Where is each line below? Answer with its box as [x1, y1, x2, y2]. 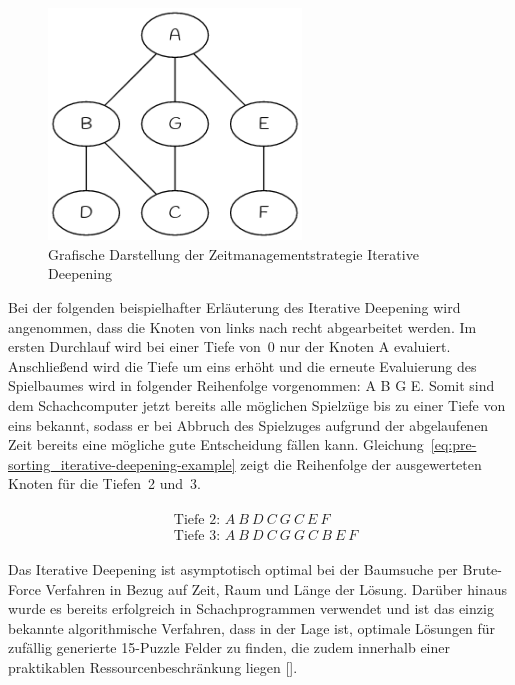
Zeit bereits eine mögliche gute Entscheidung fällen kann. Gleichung [8, 434, 424, 455]
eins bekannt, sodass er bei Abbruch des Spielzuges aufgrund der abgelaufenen [8, 414, 489, 435]
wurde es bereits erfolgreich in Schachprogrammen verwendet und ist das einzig [8, 598, 494, 619]
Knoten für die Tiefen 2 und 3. [8, 473, 201, 494]
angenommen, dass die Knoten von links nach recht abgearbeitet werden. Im [8, 316, 477, 337]
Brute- [462, 559, 503, 579]
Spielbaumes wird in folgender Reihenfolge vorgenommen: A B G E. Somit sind [8, 375, 495, 396]
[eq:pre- [430, 434, 477, 455]
